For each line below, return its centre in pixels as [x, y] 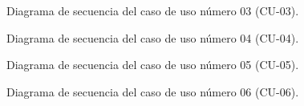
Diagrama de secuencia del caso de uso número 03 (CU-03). [153, 10]
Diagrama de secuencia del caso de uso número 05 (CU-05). [153, 65]
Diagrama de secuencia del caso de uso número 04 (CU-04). [153, 37]
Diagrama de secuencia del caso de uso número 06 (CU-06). [153, 91]
